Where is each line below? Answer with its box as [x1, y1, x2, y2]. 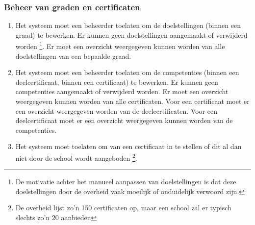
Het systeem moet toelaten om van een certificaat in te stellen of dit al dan [15, 141, 242, 151]
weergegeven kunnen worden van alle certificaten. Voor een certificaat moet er [15, 96, 250, 106]
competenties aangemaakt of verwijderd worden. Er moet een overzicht [15, 86, 229, 97]
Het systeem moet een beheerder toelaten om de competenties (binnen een [15, 67, 239, 77]
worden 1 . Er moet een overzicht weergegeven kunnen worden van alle [15, 40, 225, 51]
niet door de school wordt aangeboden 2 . [15, 151, 137, 163]
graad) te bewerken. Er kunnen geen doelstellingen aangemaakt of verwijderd [15, 29, 248, 40]
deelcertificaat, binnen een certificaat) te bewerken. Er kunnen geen [15, 76, 218, 87]
